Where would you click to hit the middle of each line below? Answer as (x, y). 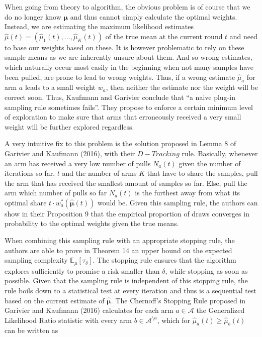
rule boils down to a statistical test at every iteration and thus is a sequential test (130, 290)
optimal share (26, 202)
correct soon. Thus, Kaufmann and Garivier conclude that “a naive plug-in (120, 97)
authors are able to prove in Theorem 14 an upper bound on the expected (118, 250)
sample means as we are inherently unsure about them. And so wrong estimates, (128, 57)
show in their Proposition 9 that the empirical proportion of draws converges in (127, 213)
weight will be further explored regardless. (69, 126)
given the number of (210, 163)
